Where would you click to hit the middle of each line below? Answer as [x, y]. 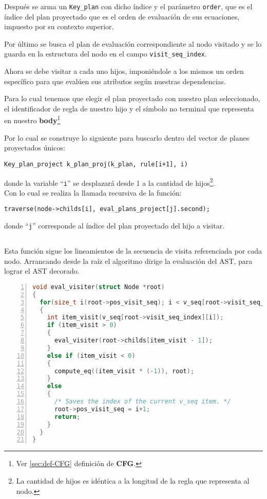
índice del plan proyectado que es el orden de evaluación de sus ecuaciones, [122, 16]
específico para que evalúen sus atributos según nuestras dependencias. [115, 81]
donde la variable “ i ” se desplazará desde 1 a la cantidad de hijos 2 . [110, 182]
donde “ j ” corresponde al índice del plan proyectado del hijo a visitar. [115, 226]
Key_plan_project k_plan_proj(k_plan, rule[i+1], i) [96, 164]
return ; [67, 417]
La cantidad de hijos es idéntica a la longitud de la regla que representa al [133, 480]
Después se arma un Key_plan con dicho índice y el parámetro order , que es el [128, 6]
